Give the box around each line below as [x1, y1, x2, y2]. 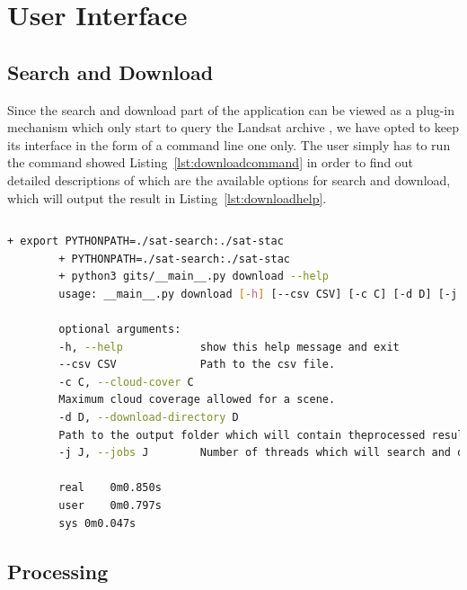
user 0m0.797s [58, 499, 162, 513]
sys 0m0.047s [58, 516, 137, 530]
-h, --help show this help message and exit [58, 340, 400, 353]
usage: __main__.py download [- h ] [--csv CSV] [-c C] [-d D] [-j [58, 287, 458, 300]
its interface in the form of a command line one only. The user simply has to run [7, 135, 451, 154]
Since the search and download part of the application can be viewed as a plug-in [7, 100, 455, 119]
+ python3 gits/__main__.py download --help [58, 270, 329, 283]
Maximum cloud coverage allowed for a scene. [58, 393, 336, 407]
